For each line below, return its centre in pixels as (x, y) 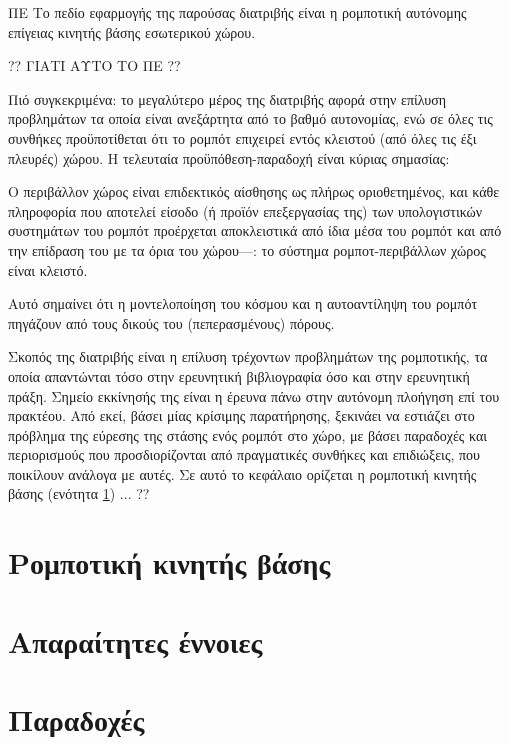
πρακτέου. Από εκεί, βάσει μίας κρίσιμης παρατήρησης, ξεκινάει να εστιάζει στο (241, 415)
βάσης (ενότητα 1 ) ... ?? (79, 493)
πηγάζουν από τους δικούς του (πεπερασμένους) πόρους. (171, 322)
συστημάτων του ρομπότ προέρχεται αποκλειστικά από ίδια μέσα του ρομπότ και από (255, 230)
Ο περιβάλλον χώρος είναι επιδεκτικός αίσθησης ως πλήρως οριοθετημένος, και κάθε (254, 191)
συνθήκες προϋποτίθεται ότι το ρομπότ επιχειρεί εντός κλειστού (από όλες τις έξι (242, 137)
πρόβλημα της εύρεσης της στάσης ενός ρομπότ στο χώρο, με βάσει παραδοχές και (248, 434)
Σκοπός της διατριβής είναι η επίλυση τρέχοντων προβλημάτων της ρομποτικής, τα (248, 356)
